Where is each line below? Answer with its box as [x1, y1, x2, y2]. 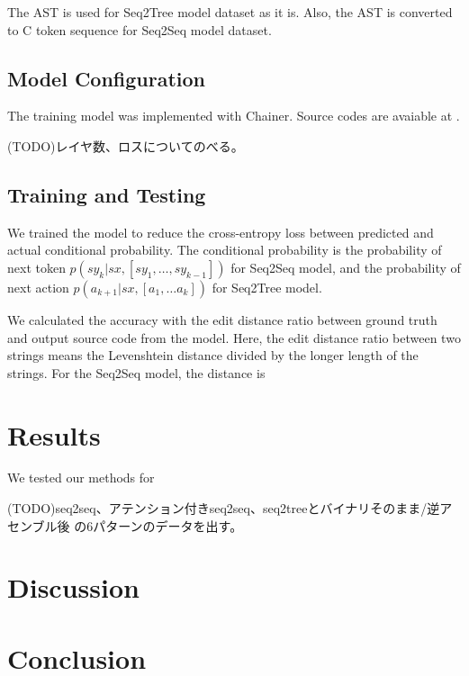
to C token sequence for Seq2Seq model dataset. [7, 20, 272, 39]
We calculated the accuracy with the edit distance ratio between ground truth [7, 310, 437, 329]
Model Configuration [7, 64, 206, 92]
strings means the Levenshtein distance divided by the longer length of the [7, 346, 419, 365]
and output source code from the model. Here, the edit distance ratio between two [7, 328, 461, 347]
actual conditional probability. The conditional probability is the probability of [7, 240, 442, 259]
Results [7, 416, 101, 453]
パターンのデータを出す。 [93, 516, 243, 535]
